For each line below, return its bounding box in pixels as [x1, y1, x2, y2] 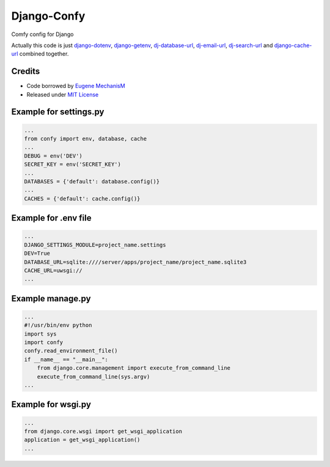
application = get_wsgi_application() [24, 436, 141, 443]
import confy [24, 339, 64, 346]
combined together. [19, 50, 69, 57]
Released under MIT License [26, 90, 99, 98]
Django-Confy [11, 9, 86, 23]
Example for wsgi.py [11, 399, 92, 410]
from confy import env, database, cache [24, 135, 147, 142]
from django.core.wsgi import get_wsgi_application [24, 428, 183, 435]
